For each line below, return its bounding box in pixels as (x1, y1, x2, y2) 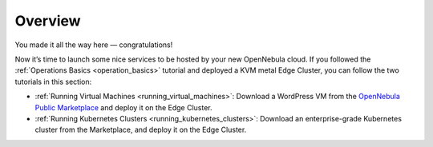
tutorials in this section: (14, 77, 92, 86)
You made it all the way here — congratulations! (14, 40, 173, 50)
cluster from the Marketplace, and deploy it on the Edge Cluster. (34, 125, 247, 135)
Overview (14, 12, 81, 30)
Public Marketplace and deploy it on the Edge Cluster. (34, 102, 212, 112)
